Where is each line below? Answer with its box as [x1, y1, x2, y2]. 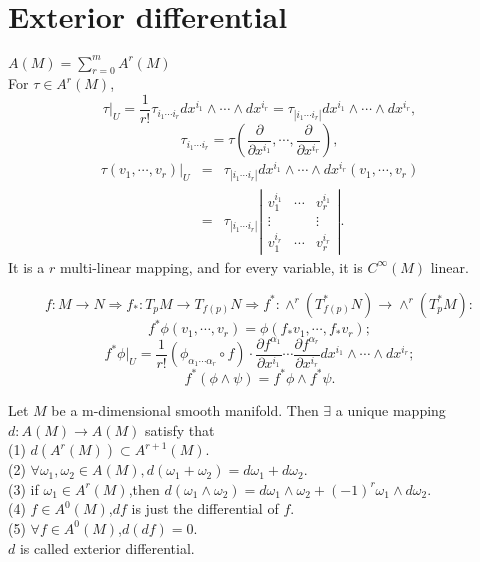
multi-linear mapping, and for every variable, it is [59, 256, 363, 277]
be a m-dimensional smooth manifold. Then [51, 399, 319, 420]
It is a [8, 256, 45, 277]
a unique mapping [335, 399, 446, 420]
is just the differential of [131, 498, 279, 519]
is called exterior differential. [19, 537, 195, 558]
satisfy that [145, 419, 215, 440]
